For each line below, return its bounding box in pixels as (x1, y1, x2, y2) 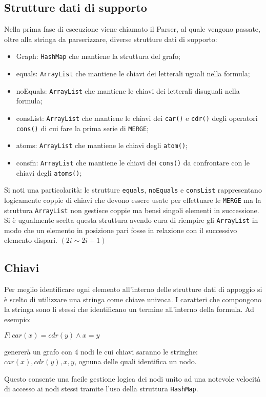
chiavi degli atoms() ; (16, 167, 82, 178)
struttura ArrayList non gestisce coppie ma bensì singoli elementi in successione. (4, 204, 259, 215)
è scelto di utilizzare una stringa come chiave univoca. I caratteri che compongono (4, 294, 261, 304)
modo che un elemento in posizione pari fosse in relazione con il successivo (4, 224, 237, 235)
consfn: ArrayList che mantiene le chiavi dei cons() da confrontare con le (16, 157, 250, 168)
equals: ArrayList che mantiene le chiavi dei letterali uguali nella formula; (16, 68, 250, 79)
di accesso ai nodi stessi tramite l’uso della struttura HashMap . (4, 383, 198, 394)
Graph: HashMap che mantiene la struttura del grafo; (16, 51, 180, 61)
